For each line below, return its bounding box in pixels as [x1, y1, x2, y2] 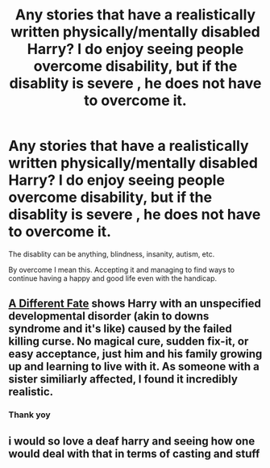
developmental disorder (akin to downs [8, 309, 210, 324]
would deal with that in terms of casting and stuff [8, 446, 260, 461]
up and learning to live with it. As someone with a [8, 360, 260, 374]
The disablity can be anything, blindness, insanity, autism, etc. [8, 249, 215, 259]
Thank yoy [8, 409, 51, 420]
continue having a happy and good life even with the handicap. [8, 273, 218, 283]
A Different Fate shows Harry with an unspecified [8, 297, 262, 311]
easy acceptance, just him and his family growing [8, 347, 263, 361]
